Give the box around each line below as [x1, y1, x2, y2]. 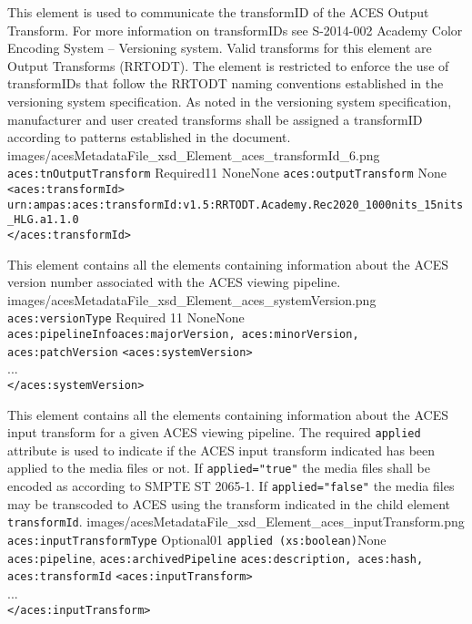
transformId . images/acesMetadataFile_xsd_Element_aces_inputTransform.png [7, 512, 465, 531]
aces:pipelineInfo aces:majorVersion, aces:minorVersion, [7, 328, 359, 342]
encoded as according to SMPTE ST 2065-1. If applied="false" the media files [7, 476, 455, 496]
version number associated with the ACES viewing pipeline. [7, 272, 341, 292]
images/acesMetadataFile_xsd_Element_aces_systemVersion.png [7, 290, 377, 309]
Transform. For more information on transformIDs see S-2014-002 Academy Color [7, 20, 463, 39]
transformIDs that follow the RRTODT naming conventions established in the [7, 74, 444, 93]
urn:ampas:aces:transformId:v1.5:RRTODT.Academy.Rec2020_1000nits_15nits [7, 198, 464, 211]
